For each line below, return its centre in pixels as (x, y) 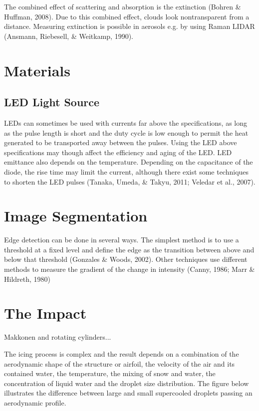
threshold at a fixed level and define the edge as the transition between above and (129, 249)
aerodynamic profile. (35, 402)
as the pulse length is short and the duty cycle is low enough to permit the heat (126, 132)
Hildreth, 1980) (27, 279)
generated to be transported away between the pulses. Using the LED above (121, 142)
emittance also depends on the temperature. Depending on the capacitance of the (129, 162)
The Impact (45, 313)
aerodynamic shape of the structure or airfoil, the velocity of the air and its (120, 363)
